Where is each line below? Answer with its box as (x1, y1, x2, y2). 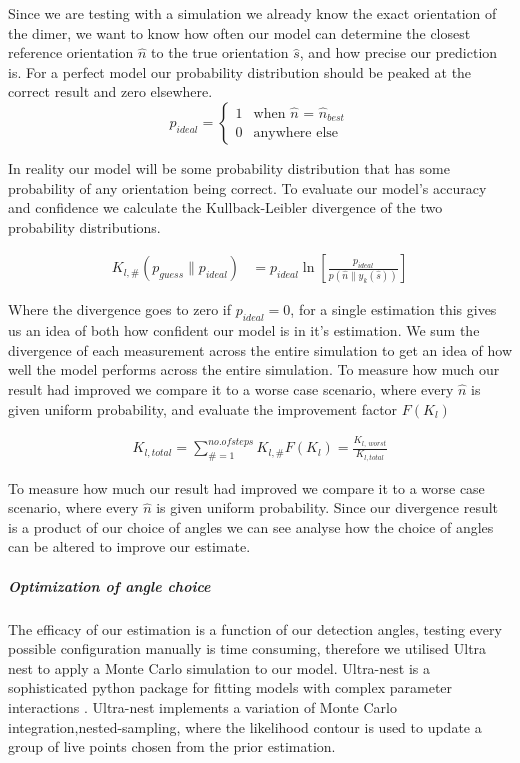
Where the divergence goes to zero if (8, 299, 231, 320)
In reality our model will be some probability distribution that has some (8, 157, 450, 178)
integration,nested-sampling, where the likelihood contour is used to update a (8, 716, 482, 737)
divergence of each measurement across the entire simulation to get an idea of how (8, 339, 512, 360)
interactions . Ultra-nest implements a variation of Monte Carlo (8, 696, 397, 717)
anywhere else (253, 126, 339, 141)
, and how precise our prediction (299, 42, 498, 63)
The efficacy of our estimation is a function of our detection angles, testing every (8, 618, 502, 639)
